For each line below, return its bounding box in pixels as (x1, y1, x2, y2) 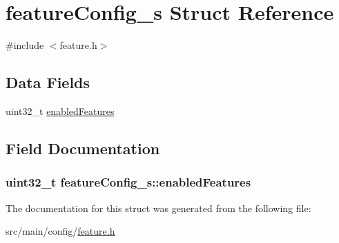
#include (6, 38, 44, 52)
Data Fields (6, 72, 90, 93)
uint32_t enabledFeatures (6, 103, 115, 118)
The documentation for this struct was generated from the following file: (6, 200, 311, 215)
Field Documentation (6, 137, 160, 158)
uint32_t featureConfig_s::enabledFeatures (6, 173, 251, 191)
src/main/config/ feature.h (6, 224, 115, 238)
